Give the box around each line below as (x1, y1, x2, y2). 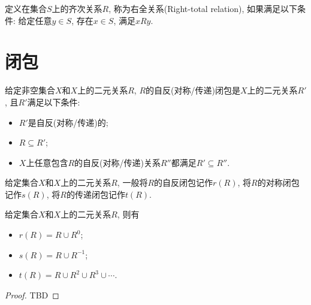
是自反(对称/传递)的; (28, 116, 108, 128)
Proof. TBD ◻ (5, 288, 59, 301)
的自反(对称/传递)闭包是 (146, 84, 240, 96)
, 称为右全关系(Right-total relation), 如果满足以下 (108, 2, 298, 14)
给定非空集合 (5, 84, 55, 96)
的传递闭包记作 (66, 188, 125, 200)
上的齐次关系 (52, 2, 102, 14)
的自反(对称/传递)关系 (74, 156, 161, 168)
